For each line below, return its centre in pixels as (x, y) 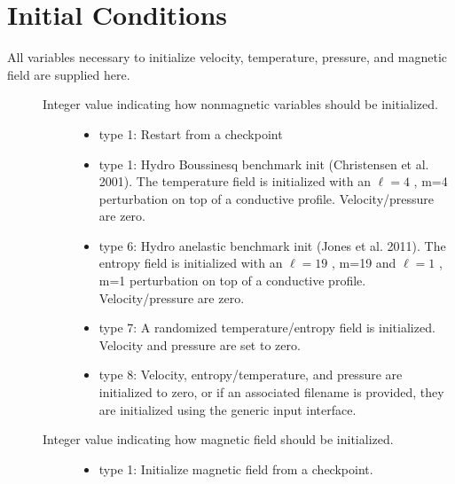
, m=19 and (364, 263)
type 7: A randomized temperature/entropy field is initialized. (267, 328)
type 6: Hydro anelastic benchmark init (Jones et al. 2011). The (272, 245)
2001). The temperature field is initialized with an (235, 181)
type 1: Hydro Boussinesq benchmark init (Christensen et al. (264, 164)
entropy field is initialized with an (191, 263)
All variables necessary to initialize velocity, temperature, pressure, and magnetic (227, 57)
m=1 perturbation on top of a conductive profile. (232, 281)
